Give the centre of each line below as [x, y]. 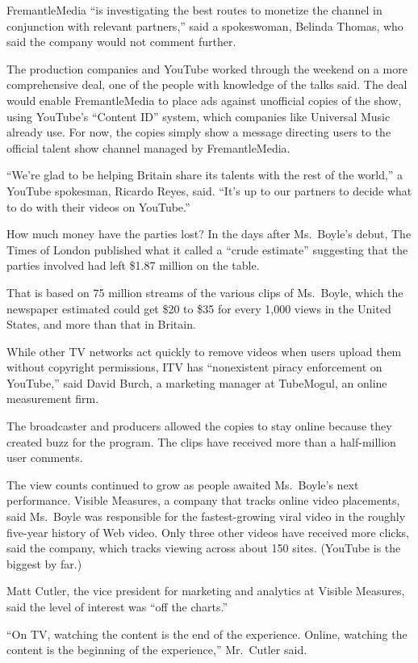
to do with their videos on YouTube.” [98, 206]
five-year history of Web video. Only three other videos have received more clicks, [208, 532]
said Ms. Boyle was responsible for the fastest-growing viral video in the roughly [206, 516]
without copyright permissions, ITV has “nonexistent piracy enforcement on [194, 367]
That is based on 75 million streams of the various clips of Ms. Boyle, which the [205, 292]
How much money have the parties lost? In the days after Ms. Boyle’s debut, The [209, 234]
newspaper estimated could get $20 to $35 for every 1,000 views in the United [199, 308]
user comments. [45, 457]
